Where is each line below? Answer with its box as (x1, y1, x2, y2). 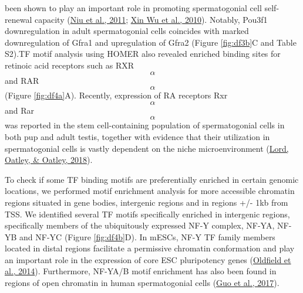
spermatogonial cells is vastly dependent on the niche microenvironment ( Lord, (5, 142, 289, 154)
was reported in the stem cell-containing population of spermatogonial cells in (5, 119, 285, 131)
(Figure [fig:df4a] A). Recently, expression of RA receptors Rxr (5, 89, 228, 101)
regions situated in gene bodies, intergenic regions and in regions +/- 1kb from (5, 196, 288, 208)
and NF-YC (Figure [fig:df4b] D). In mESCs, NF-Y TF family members (19, 230, 275, 243)
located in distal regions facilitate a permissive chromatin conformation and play (5, 242, 295, 254)
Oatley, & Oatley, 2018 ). (5, 154, 93, 166)
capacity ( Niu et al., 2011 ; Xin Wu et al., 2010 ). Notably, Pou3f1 (34, 13, 268, 25)
